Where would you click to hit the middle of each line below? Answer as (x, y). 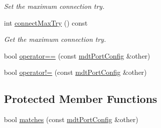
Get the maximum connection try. (55, 39)
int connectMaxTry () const (46, 22)
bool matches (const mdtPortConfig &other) (71, 119)
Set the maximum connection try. (54, 6)
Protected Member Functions (81, 99)
